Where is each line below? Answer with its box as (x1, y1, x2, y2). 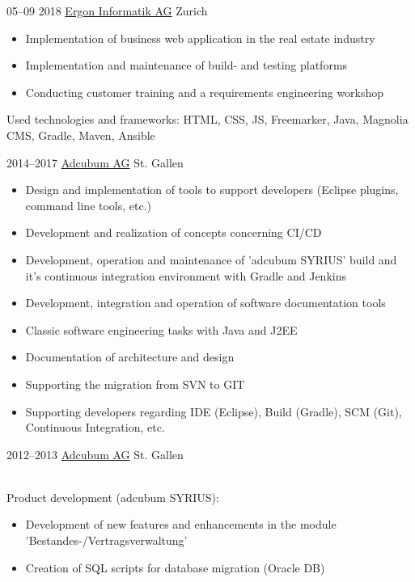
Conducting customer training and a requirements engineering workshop (25, 83, 384, 100)
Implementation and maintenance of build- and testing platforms (25, 57, 348, 74)
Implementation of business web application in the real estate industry (25, 29, 375, 46)
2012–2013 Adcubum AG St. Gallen (6, 445, 184, 462)
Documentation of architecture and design (25, 348, 235, 365)
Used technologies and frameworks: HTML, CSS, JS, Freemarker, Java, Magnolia (6, 111, 409, 128)
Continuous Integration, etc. (25, 419, 165, 436)
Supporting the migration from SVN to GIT (25, 375, 245, 392)
